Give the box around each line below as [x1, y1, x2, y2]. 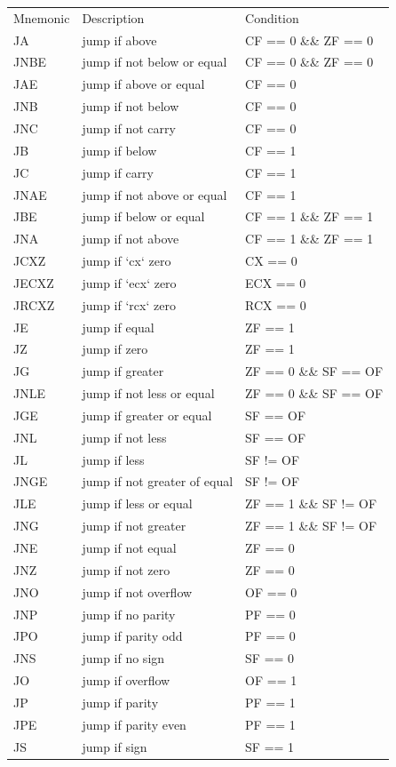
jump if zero [82, 340, 148, 358]
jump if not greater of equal [82, 472, 234, 491]
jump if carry [82, 163, 154, 181]
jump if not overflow [82, 582, 193, 601]
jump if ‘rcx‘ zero [82, 295, 176, 314]
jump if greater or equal [82, 405, 212, 424]
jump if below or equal [82, 207, 205, 226]
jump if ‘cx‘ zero [82, 252, 171, 270]
